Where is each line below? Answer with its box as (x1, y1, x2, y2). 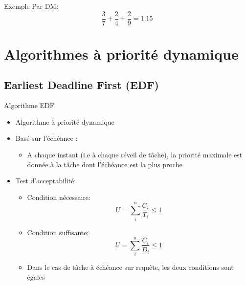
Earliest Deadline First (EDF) (4, 77, 159, 92)
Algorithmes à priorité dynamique (4, 44, 239, 64)
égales (27, 271, 45, 282)
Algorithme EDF (4, 100, 54, 110)
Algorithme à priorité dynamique (15, 116, 114, 127)
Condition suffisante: (27, 227, 89, 237)
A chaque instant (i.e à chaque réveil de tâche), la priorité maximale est (27, 150, 243, 160)
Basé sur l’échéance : (15, 133, 78, 143)
